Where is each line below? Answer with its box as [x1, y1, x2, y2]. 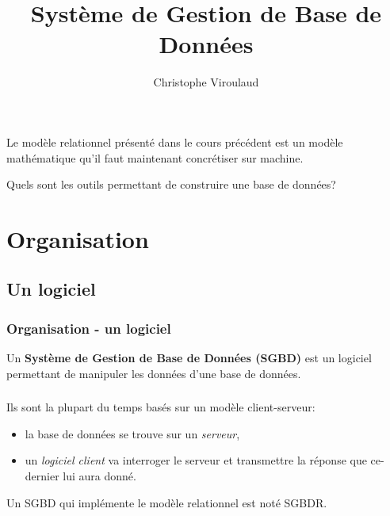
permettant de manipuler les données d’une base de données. [6, 365, 301, 381]
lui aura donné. [63, 467, 136, 484]
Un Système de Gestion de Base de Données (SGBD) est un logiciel [6, 350, 372, 366]
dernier [25, 467, 59, 484]
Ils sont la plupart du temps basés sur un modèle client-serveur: [6, 399, 315, 415]
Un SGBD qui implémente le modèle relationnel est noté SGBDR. [6, 494, 327, 510]
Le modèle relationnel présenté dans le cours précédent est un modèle [6, 133, 343, 150]
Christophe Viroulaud [153, 74, 259, 90]
